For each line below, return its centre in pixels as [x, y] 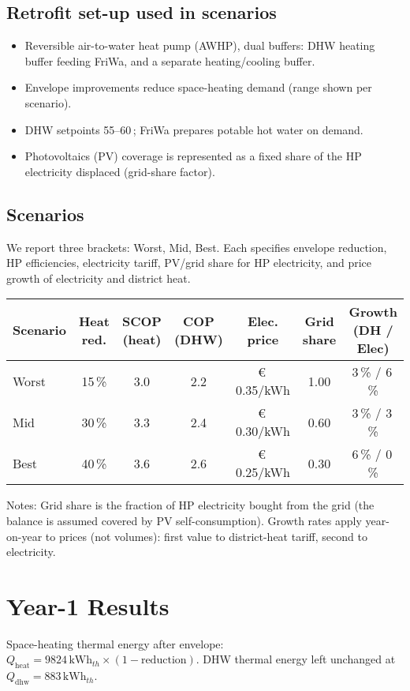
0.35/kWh [263, 390]
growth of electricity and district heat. [99, 278]
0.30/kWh [263, 431]
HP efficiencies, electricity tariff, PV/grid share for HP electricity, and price [189, 263]
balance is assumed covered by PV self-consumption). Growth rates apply [184, 520]
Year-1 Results [88, 605]
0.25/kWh [263, 472]
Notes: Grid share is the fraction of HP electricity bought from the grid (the [190, 505]
